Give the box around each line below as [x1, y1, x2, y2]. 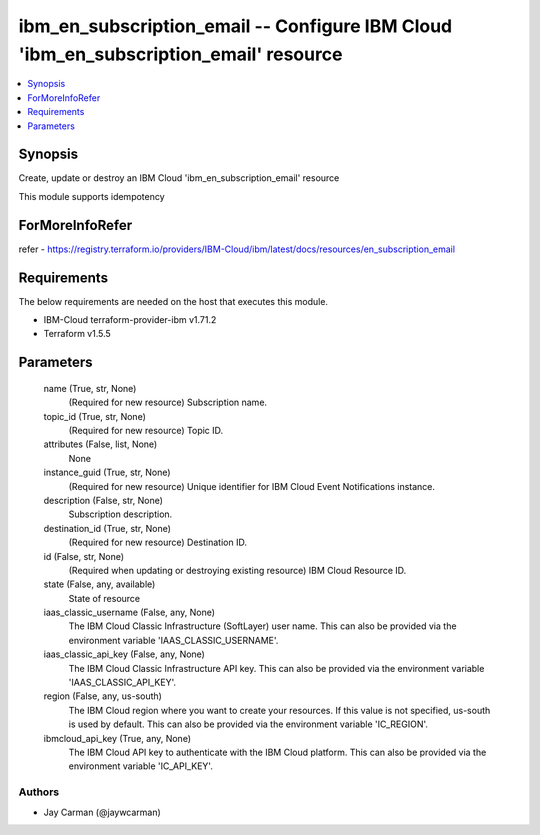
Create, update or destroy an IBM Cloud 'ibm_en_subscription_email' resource [18, 172, 340, 184]
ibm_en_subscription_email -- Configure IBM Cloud [18, 15, 453, 37]
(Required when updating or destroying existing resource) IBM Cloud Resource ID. [68, 564, 407, 576]
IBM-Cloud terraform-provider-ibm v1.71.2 [43, 314, 217, 326]
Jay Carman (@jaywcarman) [43, 806, 162, 818]
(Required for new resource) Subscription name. [68, 396, 268, 409]
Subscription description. [68, 508, 173, 520]
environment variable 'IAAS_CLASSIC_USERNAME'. [68, 634, 279, 646]
